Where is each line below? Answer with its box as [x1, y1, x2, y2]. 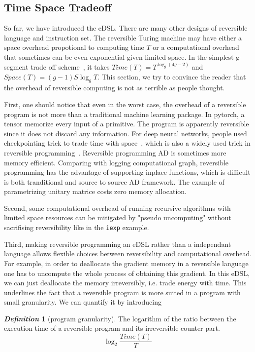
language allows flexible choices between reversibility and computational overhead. [4, 248, 252, 259]
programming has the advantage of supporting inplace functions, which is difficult [4, 167, 251, 177]
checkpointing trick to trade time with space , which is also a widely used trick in [4, 138, 251, 148]
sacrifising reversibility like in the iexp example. [4, 222, 149, 233]
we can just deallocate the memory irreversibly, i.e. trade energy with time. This [4, 277, 247, 288]
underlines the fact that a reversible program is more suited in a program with [4, 287, 241, 297]
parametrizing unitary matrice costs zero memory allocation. [4, 186, 187, 196]
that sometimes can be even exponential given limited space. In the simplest [4, 51, 234, 62]
